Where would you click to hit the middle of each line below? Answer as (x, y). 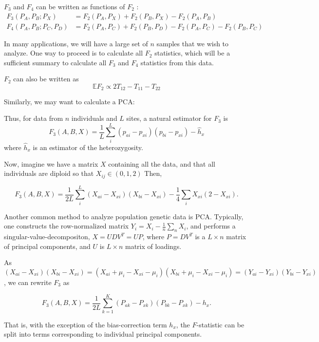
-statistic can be (220, 324)
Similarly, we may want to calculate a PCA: (69, 102)
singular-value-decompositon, (47, 237)
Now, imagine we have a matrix (51, 163)
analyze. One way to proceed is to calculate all (74, 53)
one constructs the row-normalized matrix (66, 226)
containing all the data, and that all (162, 163)
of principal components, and (47, 246)
